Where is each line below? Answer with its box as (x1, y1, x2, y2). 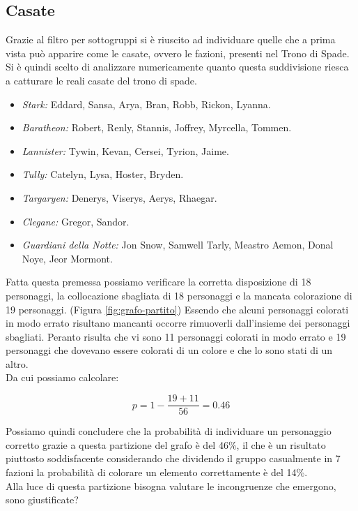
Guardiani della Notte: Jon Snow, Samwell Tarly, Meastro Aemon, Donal (22, 237, 334, 252)
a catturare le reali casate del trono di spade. (6, 73, 197, 87)
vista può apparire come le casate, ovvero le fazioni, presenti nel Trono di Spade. (6, 45, 350, 60)
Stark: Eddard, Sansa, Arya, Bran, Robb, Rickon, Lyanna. (22, 96, 271, 111)
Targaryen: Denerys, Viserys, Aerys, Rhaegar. (22, 190, 217, 205)
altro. (6, 356, 29, 371)
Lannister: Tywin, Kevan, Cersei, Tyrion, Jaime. (22, 143, 229, 158)
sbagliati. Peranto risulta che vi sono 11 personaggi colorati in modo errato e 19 (6, 329, 346, 343)
